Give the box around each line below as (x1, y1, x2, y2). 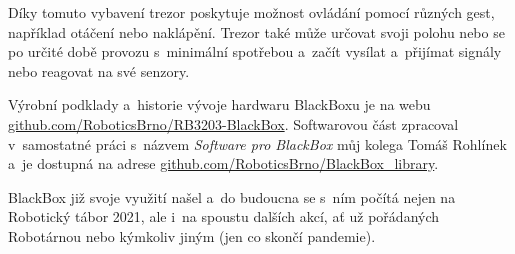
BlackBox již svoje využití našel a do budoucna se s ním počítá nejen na (8, 186, 456, 207)
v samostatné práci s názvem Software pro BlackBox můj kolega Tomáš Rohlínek (8, 133, 507, 154)
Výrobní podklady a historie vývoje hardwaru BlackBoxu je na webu (8, 94, 431, 115)
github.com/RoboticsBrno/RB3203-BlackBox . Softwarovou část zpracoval (8, 113, 459, 134)
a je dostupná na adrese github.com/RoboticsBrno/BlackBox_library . (8, 153, 439, 174)
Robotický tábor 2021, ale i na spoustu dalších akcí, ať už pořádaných (8, 206, 440, 227)
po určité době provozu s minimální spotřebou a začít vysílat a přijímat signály (8, 41, 502, 62)
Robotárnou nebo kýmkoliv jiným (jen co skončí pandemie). (8, 225, 376, 246)
